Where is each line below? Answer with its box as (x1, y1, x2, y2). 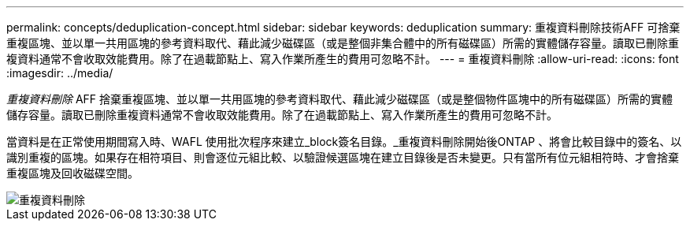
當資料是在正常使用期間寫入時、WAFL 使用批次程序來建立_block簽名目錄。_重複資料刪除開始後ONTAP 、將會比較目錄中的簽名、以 (6, 135, 682, 148)
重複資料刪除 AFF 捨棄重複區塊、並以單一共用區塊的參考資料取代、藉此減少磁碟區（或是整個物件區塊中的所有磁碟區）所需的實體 (6, 92, 673, 106)
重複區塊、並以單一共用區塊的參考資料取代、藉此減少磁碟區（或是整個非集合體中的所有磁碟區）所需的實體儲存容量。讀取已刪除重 (6, 36, 679, 50)
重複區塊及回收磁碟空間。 (6, 166, 139, 180)
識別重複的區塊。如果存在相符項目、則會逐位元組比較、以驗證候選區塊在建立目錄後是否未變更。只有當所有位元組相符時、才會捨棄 (6, 151, 679, 164)
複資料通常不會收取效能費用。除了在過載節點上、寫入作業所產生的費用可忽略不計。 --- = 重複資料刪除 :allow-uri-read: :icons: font (6, 52, 679, 65)
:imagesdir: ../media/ (6, 66, 113, 80)
